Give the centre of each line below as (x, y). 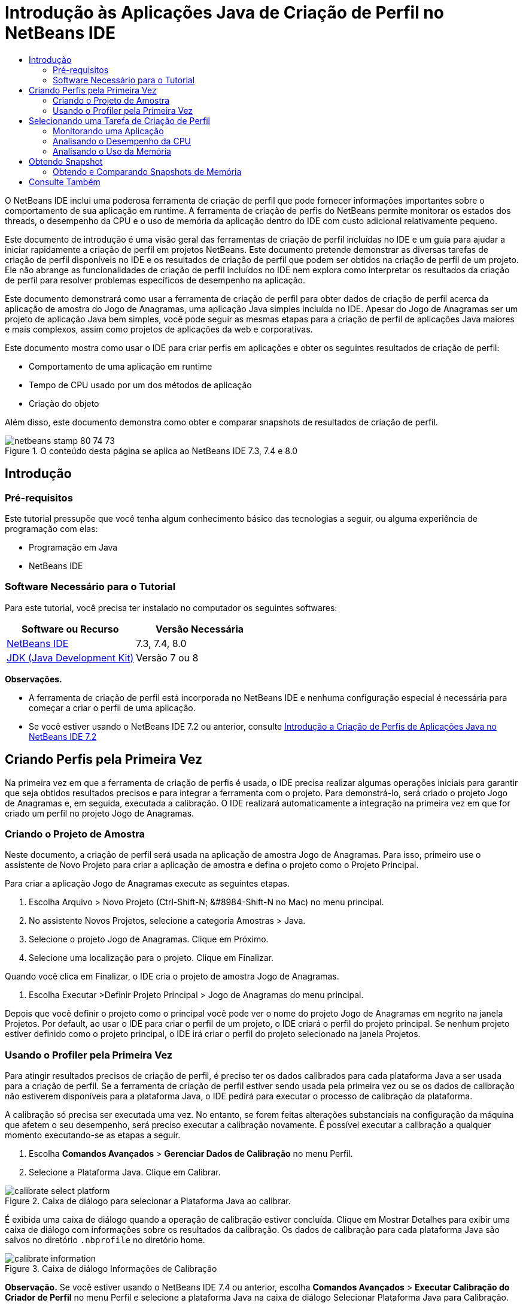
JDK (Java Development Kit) (70, 657)
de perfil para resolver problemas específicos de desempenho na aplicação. (155, 280)
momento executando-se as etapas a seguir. (93, 1135)
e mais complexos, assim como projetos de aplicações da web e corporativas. (159, 329)
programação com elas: (51, 528)
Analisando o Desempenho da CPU (122, 141)
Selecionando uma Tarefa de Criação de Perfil (120, 120)
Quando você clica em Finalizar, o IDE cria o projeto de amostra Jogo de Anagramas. (172, 977)
